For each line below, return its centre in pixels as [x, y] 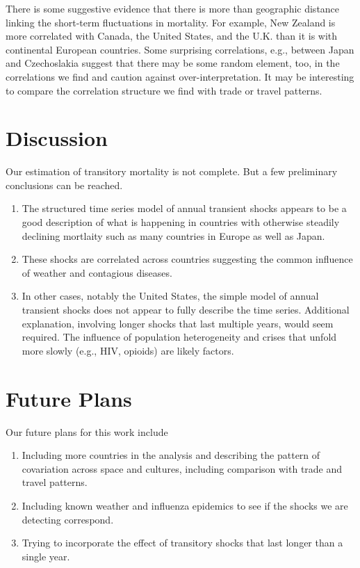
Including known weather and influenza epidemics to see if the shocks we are [185, 505]
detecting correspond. [68, 519]
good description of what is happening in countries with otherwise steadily [181, 222]
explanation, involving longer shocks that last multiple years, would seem [178, 323]
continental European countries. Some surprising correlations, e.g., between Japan [180, 49]
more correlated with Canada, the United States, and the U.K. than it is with [172, 36]
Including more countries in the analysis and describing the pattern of [171, 455]
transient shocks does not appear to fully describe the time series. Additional [186, 310]
